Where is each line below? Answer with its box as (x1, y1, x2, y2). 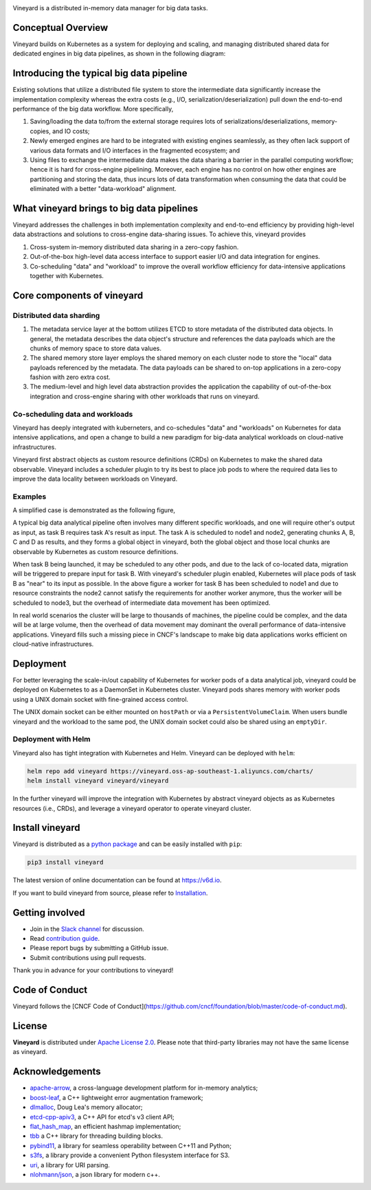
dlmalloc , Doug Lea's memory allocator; (30, 1103, 143, 1112)
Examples (12, 492, 47, 501)
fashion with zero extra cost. (30, 373, 111, 381)
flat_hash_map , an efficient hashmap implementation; (30, 1122, 181, 1130)
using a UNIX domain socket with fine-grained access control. (12, 695, 189, 703)
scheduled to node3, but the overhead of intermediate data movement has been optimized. (12, 598, 271, 607)
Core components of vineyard (12, 289, 144, 301)
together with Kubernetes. (30, 271, 104, 279)
